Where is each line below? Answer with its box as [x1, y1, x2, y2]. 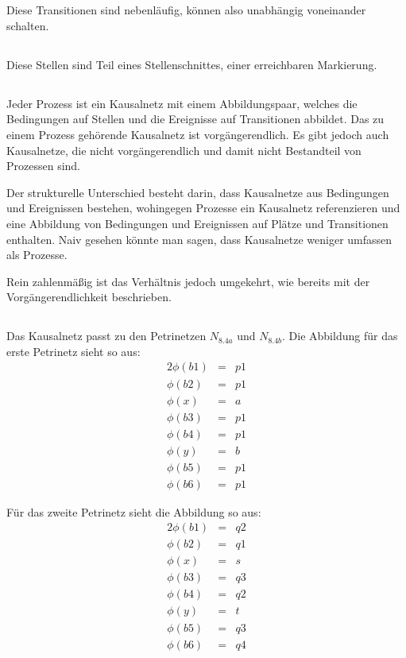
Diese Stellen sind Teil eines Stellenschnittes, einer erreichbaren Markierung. [6, 56, 377, 72]
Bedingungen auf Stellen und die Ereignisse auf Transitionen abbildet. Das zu [6, 110, 385, 127]
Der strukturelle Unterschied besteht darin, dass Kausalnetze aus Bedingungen [6, 184, 389, 200]
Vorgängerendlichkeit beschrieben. [6, 288, 172, 305]
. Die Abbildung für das [282, 327, 398, 344]
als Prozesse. [6, 246, 68, 263]
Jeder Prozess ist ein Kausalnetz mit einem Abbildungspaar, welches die [6, 95, 358, 111]
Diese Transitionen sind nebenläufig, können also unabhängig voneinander [6, 2, 366, 18]
